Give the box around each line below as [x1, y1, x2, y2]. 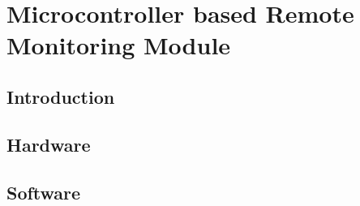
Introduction [6, 84, 115, 109]
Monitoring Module [6, 28, 231, 62]
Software [6, 179, 81, 204]
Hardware [6, 131, 91, 157]
